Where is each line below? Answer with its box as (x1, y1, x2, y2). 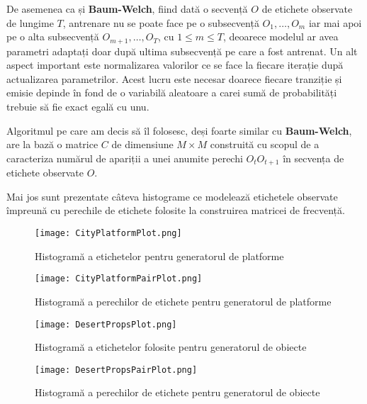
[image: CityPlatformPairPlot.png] (35, 274, 203, 284)
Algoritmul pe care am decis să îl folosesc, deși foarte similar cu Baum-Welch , (6, 123, 352, 138)
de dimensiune (111, 137, 174, 152)
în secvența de (283, 150, 344, 165)
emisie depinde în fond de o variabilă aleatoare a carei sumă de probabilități (6, 85, 337, 100)
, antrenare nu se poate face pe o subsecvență (62, 15, 259, 30)
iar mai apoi (308, 15, 362, 30)
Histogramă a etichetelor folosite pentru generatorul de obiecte (35, 340, 307, 354)
